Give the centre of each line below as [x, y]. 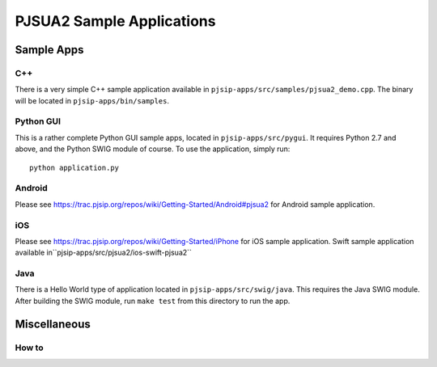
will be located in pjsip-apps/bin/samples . [92, 100]
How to [29, 348]
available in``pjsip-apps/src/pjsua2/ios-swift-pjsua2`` [103, 253]
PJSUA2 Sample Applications [115, 21]
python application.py [74, 167]
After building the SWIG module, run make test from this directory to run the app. [153, 301]
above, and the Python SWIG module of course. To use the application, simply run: [153, 149]
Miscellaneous [53, 324]
